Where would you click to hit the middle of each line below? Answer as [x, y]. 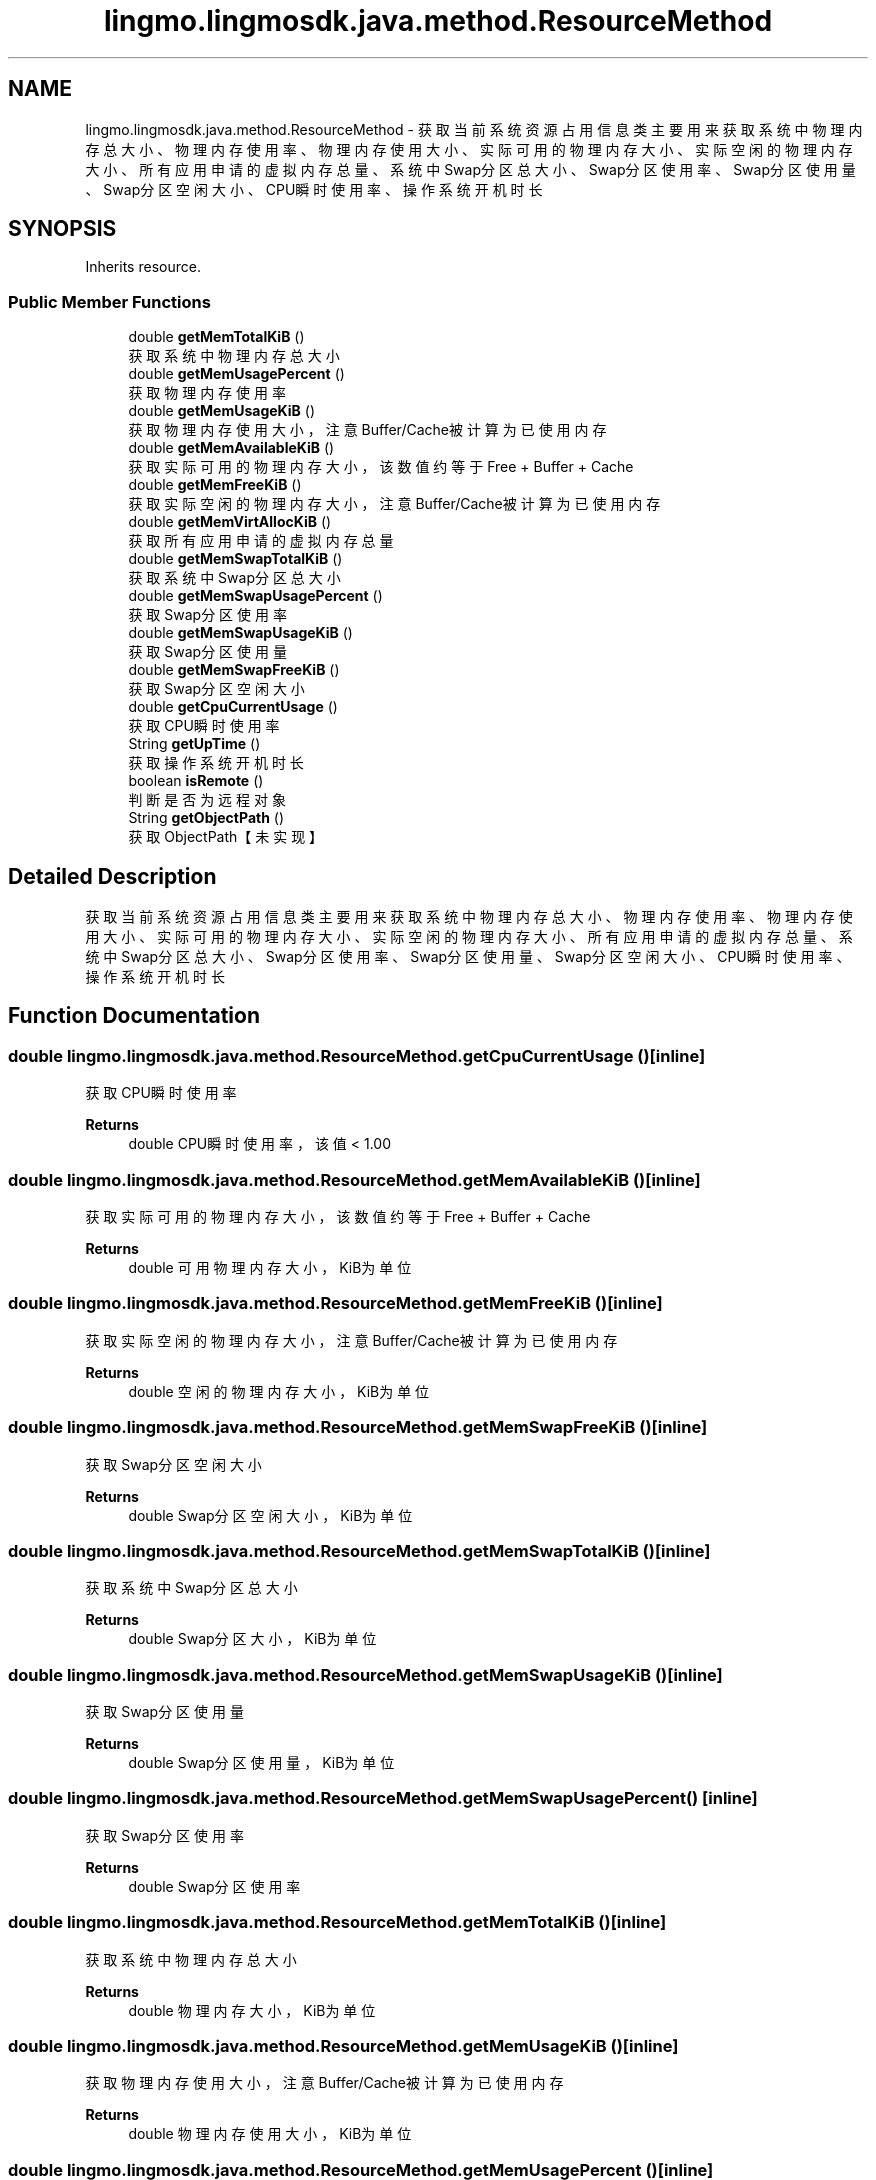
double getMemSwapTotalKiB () [235, 559]
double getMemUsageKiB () [221, 411]
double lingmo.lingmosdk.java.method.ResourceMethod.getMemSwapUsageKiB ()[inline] [365, 1674]
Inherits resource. [143, 267]
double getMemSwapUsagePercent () [255, 596]
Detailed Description [112, 876]
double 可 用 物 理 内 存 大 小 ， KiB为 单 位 [270, 1267]
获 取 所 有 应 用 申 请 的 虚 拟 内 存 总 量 [261, 541]
